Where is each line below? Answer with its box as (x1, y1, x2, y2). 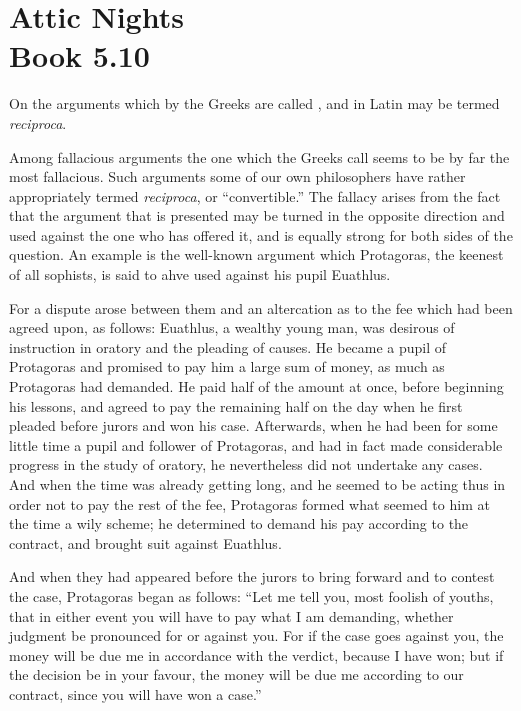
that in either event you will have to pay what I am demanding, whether (9, 605, 454, 626)
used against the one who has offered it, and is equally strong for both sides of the (9, 224, 513, 245)
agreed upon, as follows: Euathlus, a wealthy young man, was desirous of (9, 317, 455, 338)
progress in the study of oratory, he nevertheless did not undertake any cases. (9, 454, 483, 475)
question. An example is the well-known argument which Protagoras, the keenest (9, 244, 504, 265)
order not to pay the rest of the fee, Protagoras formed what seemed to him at (9, 493, 490, 514)
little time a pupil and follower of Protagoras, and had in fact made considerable (9, 434, 503, 455)
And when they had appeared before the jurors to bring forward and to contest (9, 566, 495, 587)
